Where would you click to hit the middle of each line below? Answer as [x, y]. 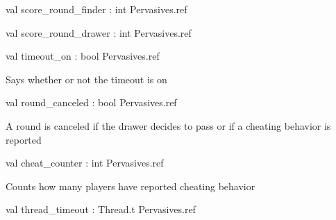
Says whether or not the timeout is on [86, 79]
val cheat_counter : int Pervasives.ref [85, 163]
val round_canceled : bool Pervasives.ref [91, 102]
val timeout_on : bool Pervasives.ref [83, 56]
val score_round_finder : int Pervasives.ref [96, 9]
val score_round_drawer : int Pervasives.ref [99, 32]
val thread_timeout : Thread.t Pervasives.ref [101, 209]
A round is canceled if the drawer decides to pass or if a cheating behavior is [168, 125]
